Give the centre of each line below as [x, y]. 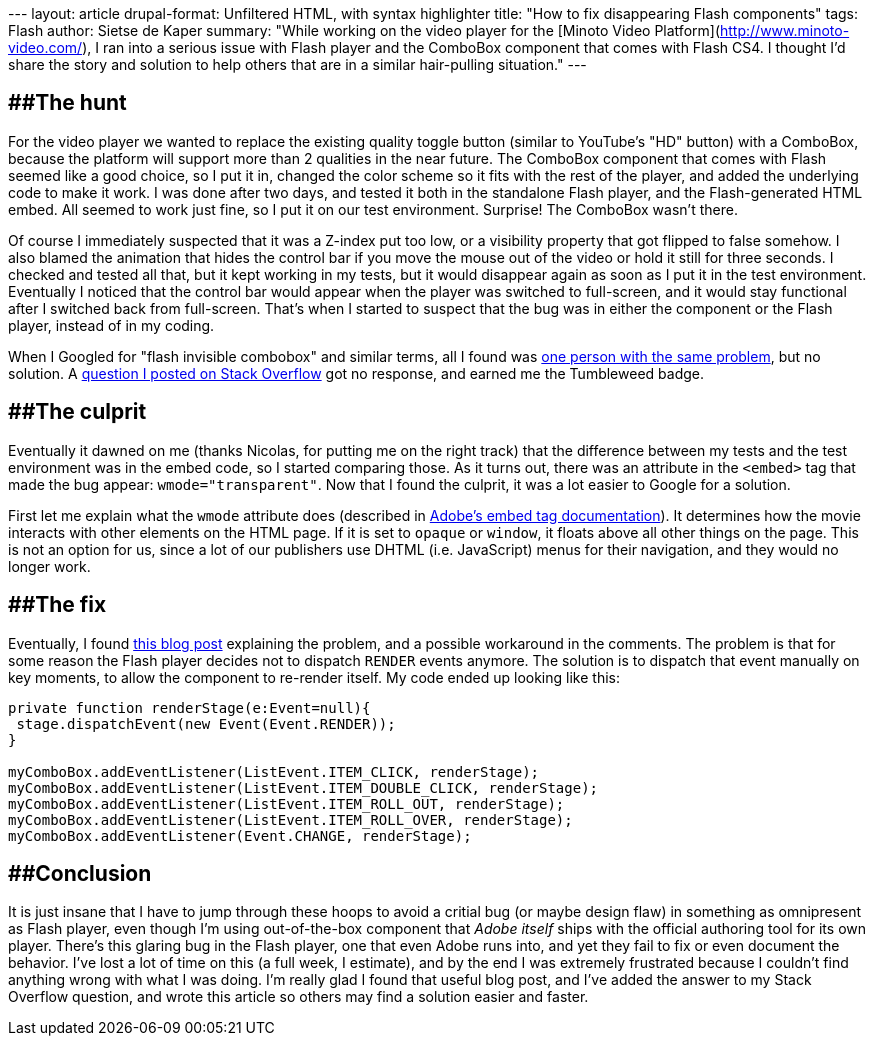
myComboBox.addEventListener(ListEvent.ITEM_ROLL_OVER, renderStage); [290, 819]
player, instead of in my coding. [111, 325]
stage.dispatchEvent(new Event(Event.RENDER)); [206, 723]
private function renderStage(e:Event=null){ [189, 707]
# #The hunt [67, 103]
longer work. [49, 566]
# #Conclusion [80, 873]
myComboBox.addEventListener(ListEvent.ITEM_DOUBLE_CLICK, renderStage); [303, 787]
